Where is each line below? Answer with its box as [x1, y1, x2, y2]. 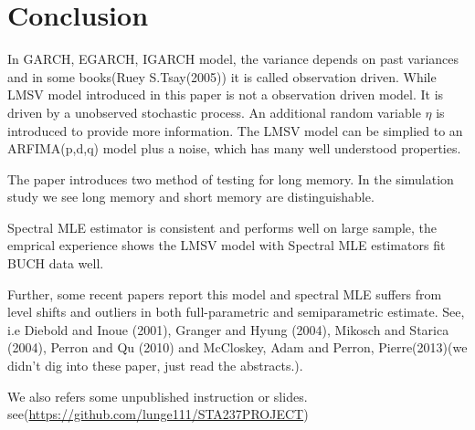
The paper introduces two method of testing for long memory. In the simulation [7, 169, 454, 188]
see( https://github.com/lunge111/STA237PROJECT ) [7, 404, 309, 424]
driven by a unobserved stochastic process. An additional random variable [7, 102, 421, 121]
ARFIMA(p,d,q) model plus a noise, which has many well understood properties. [7, 139, 461, 158]
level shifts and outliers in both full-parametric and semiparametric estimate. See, [7, 302, 465, 321]
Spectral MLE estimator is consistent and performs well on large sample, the [7, 217, 438, 236]
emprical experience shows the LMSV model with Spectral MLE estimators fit [7, 236, 446, 255]
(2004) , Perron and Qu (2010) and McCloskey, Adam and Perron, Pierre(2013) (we [7, 338, 468, 357]
